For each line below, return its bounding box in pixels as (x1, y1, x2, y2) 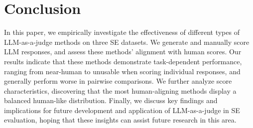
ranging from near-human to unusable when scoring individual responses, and (4, 66, 241, 76)
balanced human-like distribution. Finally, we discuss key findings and (4, 95, 218, 106)
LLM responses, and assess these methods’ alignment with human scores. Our (4, 46, 242, 57)
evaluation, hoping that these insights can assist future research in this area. (4, 115, 237, 125)
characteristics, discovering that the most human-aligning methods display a (4, 85, 237, 96)
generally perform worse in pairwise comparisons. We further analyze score (4, 76, 232, 86)
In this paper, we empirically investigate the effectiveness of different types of (4, 27, 240, 37)
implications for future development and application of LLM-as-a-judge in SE (4, 105, 240, 115)
